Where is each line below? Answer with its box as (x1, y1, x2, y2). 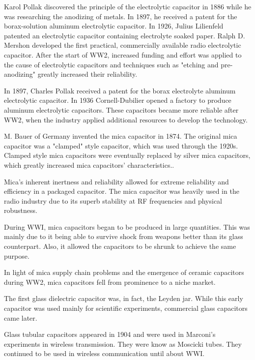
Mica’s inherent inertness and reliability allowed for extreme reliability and (4, 176, 229, 186)
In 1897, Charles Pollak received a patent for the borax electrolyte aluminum (4, 85, 236, 95)
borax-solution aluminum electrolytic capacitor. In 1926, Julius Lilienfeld (4, 21, 224, 31)
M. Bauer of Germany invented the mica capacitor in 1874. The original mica (4, 131, 237, 141)
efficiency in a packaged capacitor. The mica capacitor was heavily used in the (4, 186, 239, 196)
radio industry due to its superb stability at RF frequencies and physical (4, 195, 222, 206)
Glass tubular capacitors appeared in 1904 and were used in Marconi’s (4, 329, 216, 339)
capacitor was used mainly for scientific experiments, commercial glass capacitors (4, 303, 248, 313)
